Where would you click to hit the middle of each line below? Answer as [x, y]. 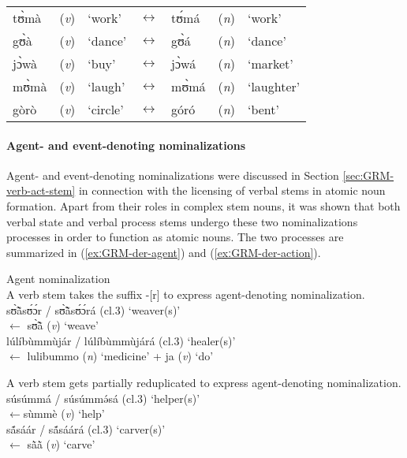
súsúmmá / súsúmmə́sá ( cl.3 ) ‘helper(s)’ [103, 398]
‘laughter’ [274, 86]
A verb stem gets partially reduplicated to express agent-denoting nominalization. [204, 382]
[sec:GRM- [368, 175]
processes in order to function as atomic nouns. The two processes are [175, 237]
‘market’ [270, 63]
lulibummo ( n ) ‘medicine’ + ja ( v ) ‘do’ [120, 356]
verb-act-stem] [41, 190]
